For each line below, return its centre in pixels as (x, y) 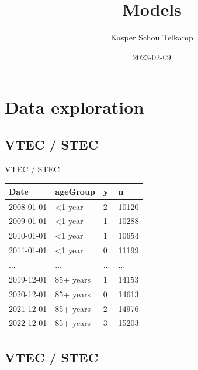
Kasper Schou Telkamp (152, 37)
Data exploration (74, 107)
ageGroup (75, 191)
